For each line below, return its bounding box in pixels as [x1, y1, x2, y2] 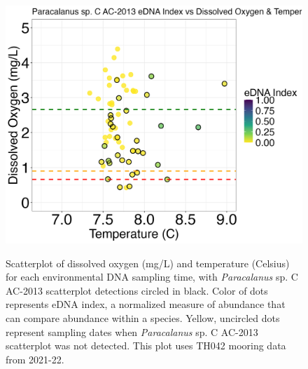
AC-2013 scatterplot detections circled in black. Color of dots [6, 283, 268, 297]
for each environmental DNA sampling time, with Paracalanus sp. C [6, 269, 298, 284]
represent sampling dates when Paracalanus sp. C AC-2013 [6, 324, 258, 339]
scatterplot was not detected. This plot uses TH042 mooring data [6, 338, 286, 353]
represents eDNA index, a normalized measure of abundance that [6, 297, 286, 311]
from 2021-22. [6, 351, 64, 366]
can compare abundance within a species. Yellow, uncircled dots [6, 311, 280, 326]
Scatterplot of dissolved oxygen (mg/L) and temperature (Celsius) [6, 255, 290, 270]
